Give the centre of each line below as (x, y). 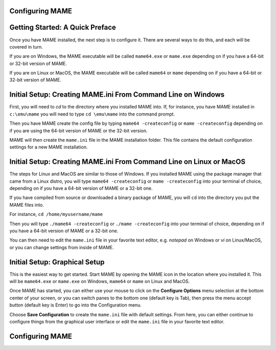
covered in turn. (26, 47)
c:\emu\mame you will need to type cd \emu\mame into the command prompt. (92, 114)
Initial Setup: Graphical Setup (57, 262)
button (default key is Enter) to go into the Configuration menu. (75, 305)
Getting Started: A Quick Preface (63, 27)
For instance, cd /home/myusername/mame (56, 214)
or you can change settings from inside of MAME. (62, 247)
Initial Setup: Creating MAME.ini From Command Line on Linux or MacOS (127, 162)
